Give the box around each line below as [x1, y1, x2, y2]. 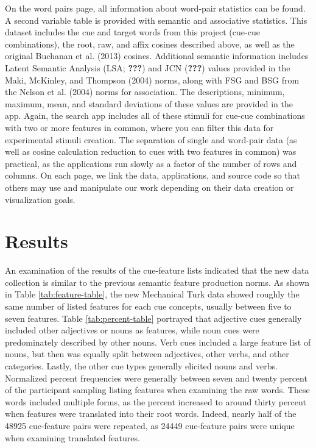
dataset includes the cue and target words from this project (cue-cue [5, 26, 260, 38]
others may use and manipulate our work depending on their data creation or [5, 180, 294, 193]
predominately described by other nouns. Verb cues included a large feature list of [5, 335, 311, 348]
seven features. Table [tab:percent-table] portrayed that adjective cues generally [5, 311, 302, 324]
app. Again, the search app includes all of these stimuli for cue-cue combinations [5, 109, 305, 122]
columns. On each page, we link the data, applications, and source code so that [5, 169, 300, 182]
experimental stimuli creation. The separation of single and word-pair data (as [5, 133, 297, 146]
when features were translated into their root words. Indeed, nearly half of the [5, 407, 297, 420]
